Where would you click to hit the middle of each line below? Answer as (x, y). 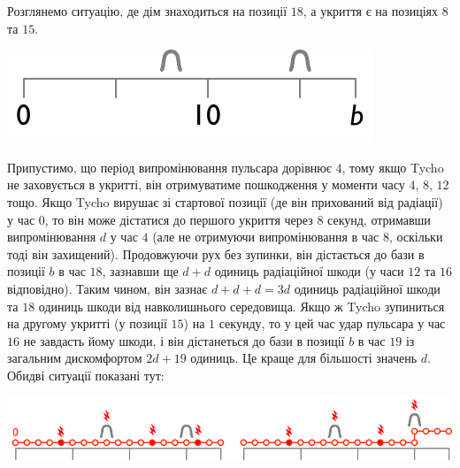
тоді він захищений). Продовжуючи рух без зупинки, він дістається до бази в (216, 253)
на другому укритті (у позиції (87, 323)
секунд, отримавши (379, 219)
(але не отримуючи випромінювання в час (266, 237)
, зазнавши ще (140, 271)
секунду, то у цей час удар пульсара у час (332, 323)
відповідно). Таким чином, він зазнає (107, 288)
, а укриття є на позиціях (371, 11)
